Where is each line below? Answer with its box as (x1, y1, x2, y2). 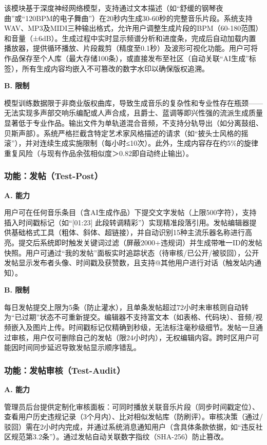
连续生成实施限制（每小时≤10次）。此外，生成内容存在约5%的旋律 (40, 138, 258, 148)
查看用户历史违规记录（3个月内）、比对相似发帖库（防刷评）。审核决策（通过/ (4, 411, 263, 422)
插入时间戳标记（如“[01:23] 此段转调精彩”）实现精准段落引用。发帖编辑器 (4, 217, 250, 227)
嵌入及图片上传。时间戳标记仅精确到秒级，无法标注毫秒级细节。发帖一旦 (11, 322, 256, 333)
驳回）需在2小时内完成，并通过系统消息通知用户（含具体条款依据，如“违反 (4, 421, 256, 432)
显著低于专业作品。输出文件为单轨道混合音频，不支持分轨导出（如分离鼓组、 (4, 117, 263, 128)
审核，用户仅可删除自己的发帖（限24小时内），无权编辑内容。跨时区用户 (11, 332, 252, 342)
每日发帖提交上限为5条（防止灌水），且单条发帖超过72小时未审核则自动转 (4, 301, 249, 312)
